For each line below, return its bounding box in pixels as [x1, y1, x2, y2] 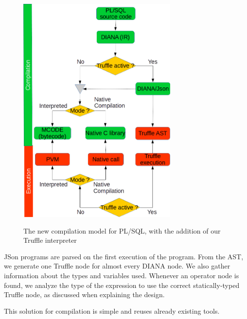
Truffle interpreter [23, 235, 77, 245]
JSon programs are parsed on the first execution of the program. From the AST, [4, 251, 244, 261]
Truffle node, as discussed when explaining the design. [4, 289, 165, 300]
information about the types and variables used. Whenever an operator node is [4, 270, 239, 280]
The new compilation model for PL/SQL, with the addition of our [23, 225, 221, 235]
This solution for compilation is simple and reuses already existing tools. [4, 305, 220, 316]
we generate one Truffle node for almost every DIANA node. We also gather [4, 261, 230, 271]
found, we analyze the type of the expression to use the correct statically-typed [4, 280, 240, 290]
